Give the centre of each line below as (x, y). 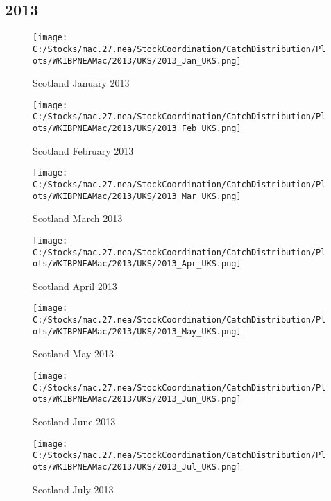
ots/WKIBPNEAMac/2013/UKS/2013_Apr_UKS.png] (137, 264)
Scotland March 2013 (78, 218)
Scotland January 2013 (81, 83)
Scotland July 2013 (73, 489)
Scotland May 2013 (74, 354)
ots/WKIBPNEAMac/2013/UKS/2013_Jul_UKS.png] (137, 467)
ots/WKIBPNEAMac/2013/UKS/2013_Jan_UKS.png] (137, 61)
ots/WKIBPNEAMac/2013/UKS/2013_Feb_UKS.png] (137, 129)
